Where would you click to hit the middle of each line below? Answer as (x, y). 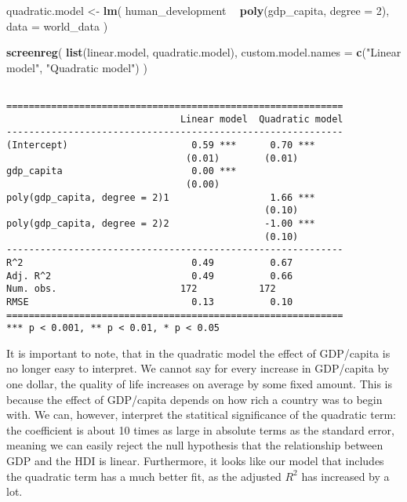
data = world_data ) (57, 25)
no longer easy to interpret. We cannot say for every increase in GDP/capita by (198, 368)
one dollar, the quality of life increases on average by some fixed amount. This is (200, 384)
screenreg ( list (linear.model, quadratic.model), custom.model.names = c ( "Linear (204, 52)
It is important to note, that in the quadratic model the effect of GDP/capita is (198, 353)
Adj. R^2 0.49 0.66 (150, 276)
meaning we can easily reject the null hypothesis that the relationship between (195, 445)
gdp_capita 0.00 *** (122, 171)
